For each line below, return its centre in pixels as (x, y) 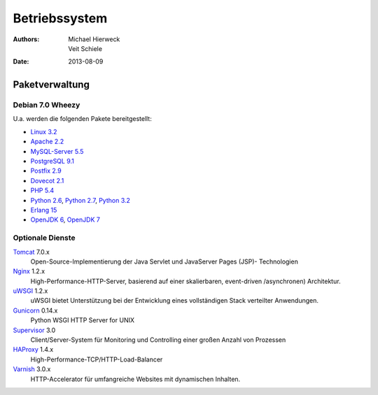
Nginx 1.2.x (29, 271)
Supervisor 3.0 (34, 330)
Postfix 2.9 (46, 171)
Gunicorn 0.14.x (35, 310)
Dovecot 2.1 (47, 180)
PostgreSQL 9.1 (52, 161)
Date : (21, 62)
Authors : (26, 39)
